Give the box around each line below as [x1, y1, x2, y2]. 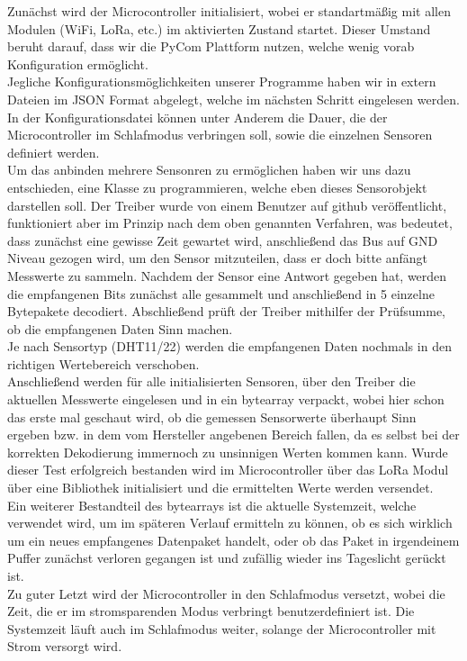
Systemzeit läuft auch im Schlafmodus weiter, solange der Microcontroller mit [7, 619, 436, 638]
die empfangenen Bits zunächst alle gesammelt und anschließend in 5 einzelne [7, 284, 435, 303]
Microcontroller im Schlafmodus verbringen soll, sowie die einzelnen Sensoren [7, 125, 433, 144]
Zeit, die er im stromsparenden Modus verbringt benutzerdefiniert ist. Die [7, 602, 415, 620]
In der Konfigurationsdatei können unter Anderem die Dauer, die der [7, 107, 388, 126]
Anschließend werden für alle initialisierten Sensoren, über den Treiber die [7, 372, 416, 391]
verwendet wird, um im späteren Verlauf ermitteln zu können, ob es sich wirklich [7, 513, 453, 532]
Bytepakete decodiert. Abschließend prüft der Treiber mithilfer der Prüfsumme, [7, 302, 446, 321]
